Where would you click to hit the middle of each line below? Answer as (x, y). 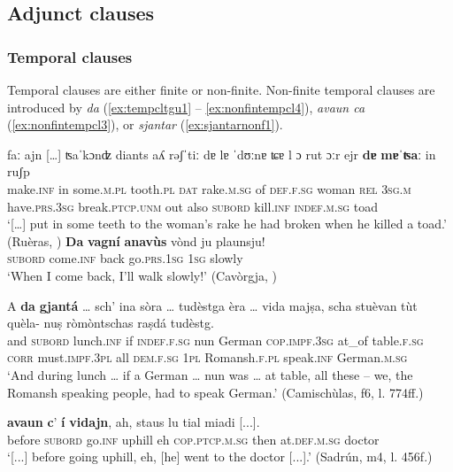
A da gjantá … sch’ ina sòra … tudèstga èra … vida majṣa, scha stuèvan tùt (212, 305)
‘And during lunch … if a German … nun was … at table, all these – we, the (210, 374)
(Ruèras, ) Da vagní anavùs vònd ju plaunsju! (136, 240)
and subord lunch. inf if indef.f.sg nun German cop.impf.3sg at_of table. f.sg (215, 340)
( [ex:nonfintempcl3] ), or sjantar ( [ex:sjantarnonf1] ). (145, 124)
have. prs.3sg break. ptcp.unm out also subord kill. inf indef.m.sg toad (192, 206)
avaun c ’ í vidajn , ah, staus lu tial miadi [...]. (134, 422)
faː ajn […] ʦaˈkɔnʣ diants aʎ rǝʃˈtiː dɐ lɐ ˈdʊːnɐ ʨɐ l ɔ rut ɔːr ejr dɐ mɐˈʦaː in (222, 154)
